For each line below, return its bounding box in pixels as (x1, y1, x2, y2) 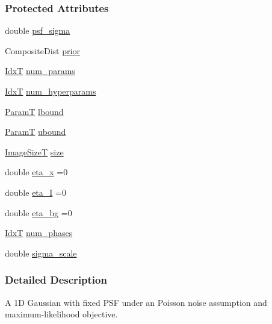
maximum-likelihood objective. (5, 308, 118, 320)
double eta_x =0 (5, 166, 68, 178)
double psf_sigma (5, 24, 70, 37)
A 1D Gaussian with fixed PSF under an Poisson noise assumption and (5, 296, 267, 308)
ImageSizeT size (5, 145, 64, 158)
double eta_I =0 (5, 185, 66, 198)
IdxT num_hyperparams (5, 85, 96, 97)
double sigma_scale (5, 246, 77, 259)
